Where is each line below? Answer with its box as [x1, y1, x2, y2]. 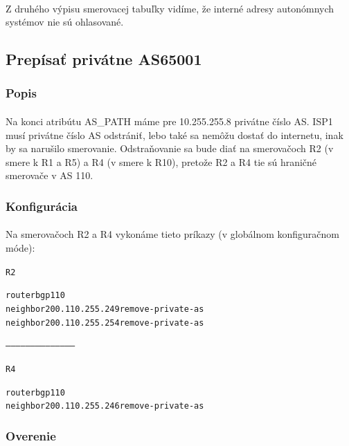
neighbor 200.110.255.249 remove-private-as [6, 304, 204, 314]
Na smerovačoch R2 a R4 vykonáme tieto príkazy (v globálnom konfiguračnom [6, 227, 340, 241]
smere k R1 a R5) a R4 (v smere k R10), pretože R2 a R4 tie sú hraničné [6, 154, 317, 169]
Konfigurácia [6, 197, 78, 214]
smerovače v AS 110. [6, 168, 93, 183]
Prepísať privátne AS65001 [6, 48, 202, 70]
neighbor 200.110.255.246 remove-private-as [6, 401, 204, 411]
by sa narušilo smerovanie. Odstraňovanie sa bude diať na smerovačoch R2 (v [6, 141, 334, 156]
